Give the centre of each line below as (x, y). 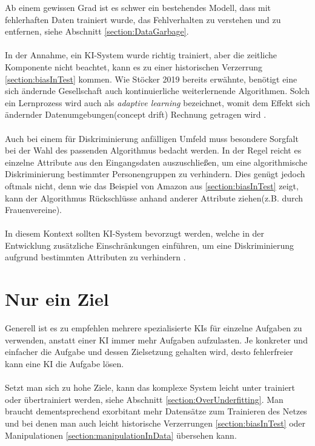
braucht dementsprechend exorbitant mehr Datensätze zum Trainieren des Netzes (156, 411)
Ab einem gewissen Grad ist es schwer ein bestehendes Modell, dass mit (138, 7)
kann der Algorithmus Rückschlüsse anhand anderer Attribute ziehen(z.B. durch (154, 198)
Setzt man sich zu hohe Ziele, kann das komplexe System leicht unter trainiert (150, 387)
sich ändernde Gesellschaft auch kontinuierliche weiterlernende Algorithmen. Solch (157, 91)
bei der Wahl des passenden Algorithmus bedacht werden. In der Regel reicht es (153, 150)
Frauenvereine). (34, 210)
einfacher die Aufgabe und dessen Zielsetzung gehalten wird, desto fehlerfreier (149, 352)
